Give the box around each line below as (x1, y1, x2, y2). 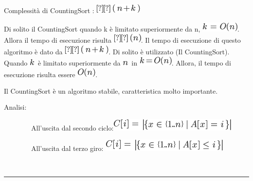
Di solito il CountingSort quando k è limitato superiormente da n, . (4, 23, 239, 33)
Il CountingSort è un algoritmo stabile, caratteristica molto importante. (4, 85, 218, 96)
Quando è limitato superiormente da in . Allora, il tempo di (4, 58, 231, 68)
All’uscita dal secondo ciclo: (31, 122, 114, 132)
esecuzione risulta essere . (4, 69, 98, 79)
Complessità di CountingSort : (4, 5, 94, 15)
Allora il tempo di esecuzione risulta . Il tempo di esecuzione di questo (4, 35, 241, 45)
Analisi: (4, 102, 27, 112)
